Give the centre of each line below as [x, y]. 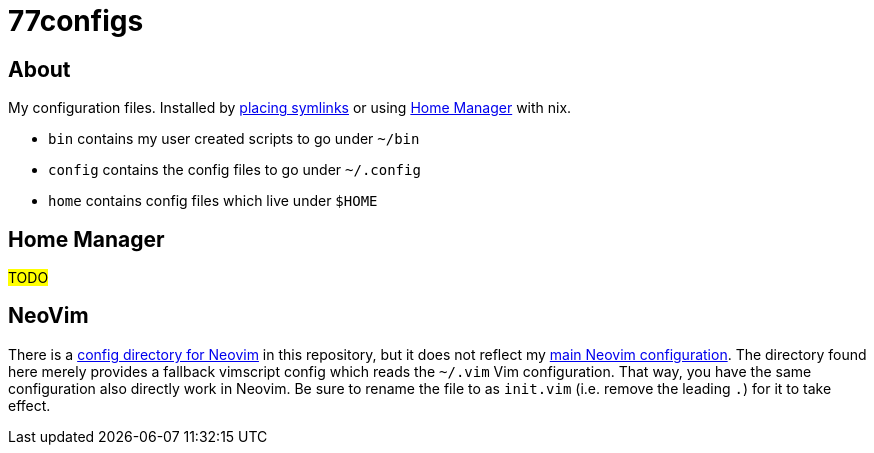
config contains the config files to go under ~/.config [234, 170]
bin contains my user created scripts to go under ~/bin [234, 139]
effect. [29, 405]
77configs [76, 21]
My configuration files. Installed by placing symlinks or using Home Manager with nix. [290, 108]
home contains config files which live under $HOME [213, 201]
